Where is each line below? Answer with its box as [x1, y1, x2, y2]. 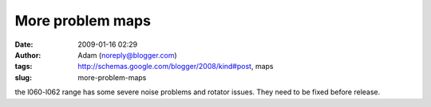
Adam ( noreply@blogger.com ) [77, 50, 177, 59]
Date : [14, 40, 34, 49]
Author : [14, 50, 42, 59]
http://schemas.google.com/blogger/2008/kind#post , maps [77, 62, 274, 71]
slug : [14, 72, 32, 82]
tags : [14, 62, 33, 71]
